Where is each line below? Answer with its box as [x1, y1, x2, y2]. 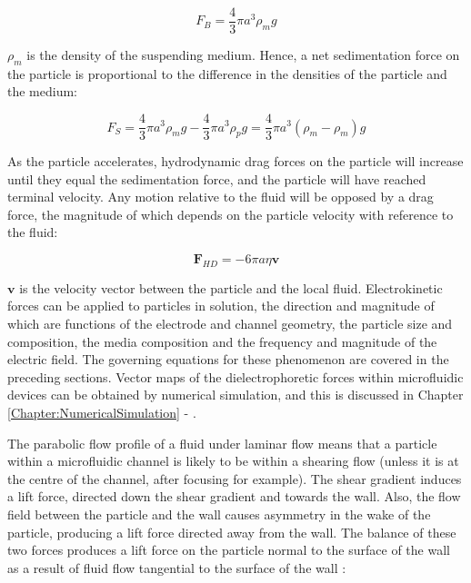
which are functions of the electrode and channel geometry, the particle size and [7, 314, 453, 333]
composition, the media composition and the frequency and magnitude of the [7, 331, 437, 351]
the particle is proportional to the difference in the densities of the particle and [7, 64, 447, 83]
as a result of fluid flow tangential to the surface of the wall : [7, 558, 346, 577]
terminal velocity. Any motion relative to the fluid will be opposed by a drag [7, 187, 434, 206]
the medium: [7, 82, 77, 101]
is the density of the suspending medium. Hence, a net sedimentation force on [26, 45, 460, 64]
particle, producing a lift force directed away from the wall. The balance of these [7, 522, 456, 541]
